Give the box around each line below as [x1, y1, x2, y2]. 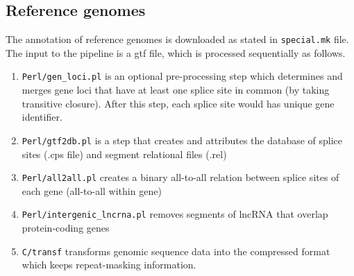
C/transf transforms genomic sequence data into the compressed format [22, 243, 330, 258]
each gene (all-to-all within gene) [22, 183, 162, 198]
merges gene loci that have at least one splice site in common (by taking [22, 83, 330, 97]
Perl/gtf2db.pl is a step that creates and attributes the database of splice [22, 132, 343, 147]
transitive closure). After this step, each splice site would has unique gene [22, 96, 335, 110]
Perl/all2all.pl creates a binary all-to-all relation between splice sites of [22, 170, 339, 184]
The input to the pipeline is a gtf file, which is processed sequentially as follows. [6, 45, 346, 60]
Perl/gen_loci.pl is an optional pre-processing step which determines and [22, 69, 343, 83]
